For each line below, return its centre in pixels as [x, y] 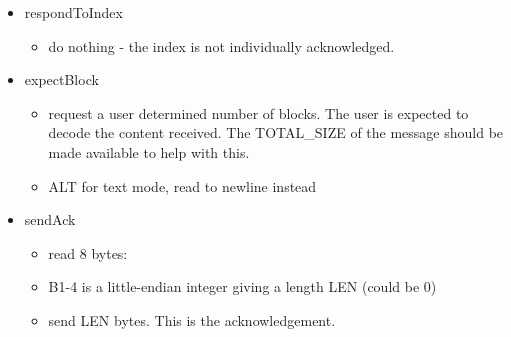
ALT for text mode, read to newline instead [182, 185]
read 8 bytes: [88, 252]
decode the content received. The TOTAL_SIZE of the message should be [276, 132]
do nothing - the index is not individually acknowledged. [221, 45]
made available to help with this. [149, 151]
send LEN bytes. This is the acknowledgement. [192, 319]
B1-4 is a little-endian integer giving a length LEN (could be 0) [242, 286]
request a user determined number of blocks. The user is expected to [258, 112]
